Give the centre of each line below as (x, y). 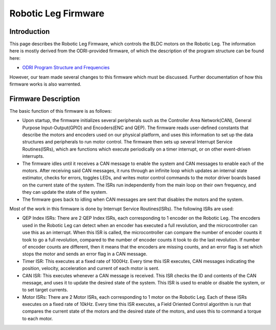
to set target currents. (45, 290)
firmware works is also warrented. (45, 84)
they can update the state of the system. (65, 192)
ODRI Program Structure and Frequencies (66, 68)
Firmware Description (45, 99)
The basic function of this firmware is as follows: (61, 111)
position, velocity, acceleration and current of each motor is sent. (91, 269)
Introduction (30, 32)
